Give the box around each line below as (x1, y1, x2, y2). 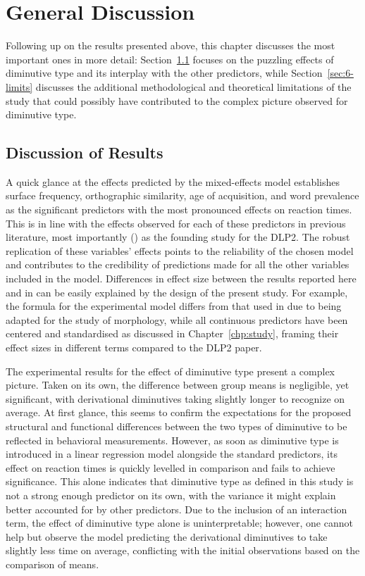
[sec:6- (327, 65, 354, 80)
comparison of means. (6, 556, 99, 571)
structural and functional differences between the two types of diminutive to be (6, 418, 347, 433)
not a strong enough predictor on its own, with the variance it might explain (6, 487, 336, 502)
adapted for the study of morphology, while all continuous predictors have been (6, 312, 348, 327)
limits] (6, 79, 33, 94)
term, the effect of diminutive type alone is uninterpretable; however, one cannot (6, 515, 353, 530)
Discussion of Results (6, 142, 163, 163)
